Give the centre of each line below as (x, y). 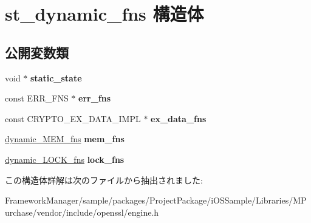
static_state (56, 77)
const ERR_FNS (37, 98)
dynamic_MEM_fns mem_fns (65, 139)
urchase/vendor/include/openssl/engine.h (82, 212)
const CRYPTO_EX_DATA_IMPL (73, 118)
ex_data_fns (179, 118)
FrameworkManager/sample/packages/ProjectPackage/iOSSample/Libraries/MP (156, 200)
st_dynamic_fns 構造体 (104, 14)
